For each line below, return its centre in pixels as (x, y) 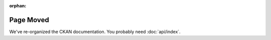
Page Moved (29, 20)
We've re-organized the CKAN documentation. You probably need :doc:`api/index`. (95, 32)
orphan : (18, 6)
